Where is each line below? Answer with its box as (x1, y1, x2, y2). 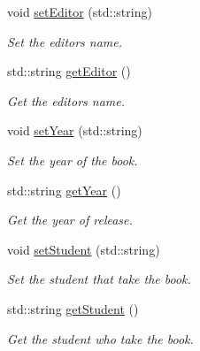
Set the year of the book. (7, 150, 138, 169)
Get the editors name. (7, 91, 126, 110)
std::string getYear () (7, 180, 121, 199)
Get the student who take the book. (7, 329, 194, 347)
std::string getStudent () (7, 299, 139, 317)
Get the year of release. (7, 210, 133, 229)
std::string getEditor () (7, 62, 131, 80)
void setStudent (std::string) (7, 240, 160, 258)
